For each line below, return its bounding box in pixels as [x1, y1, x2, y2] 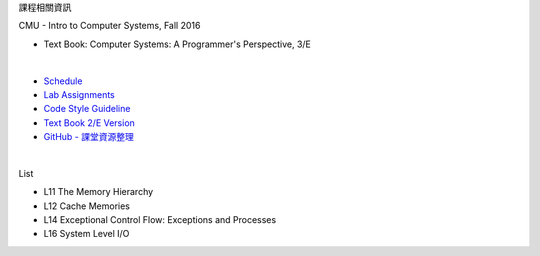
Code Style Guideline [43, 103, 131, 115]
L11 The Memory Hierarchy [43, 186, 154, 198]
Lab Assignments [43, 88, 115, 100]
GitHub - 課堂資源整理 [43, 131, 134, 143]
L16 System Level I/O [43, 228, 130, 240]
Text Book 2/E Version [43, 116, 135, 129]
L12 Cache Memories [43, 200, 130, 212]
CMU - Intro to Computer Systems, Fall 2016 [18, 20, 201, 32]
